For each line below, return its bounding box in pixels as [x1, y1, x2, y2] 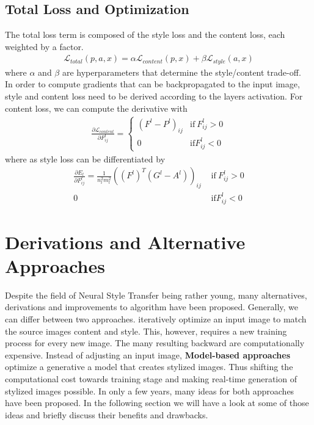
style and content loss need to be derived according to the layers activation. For [5, 90, 303, 103]
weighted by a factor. [5, 40, 84, 53]
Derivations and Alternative [5, 229, 246, 254]
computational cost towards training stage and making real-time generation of [5, 372, 297, 385]
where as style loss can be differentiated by [5, 152, 166, 165]
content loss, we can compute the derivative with [5, 101, 188, 114]
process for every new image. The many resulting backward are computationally [5, 336, 305, 349]
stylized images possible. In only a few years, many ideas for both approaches [5, 384, 294, 397]
